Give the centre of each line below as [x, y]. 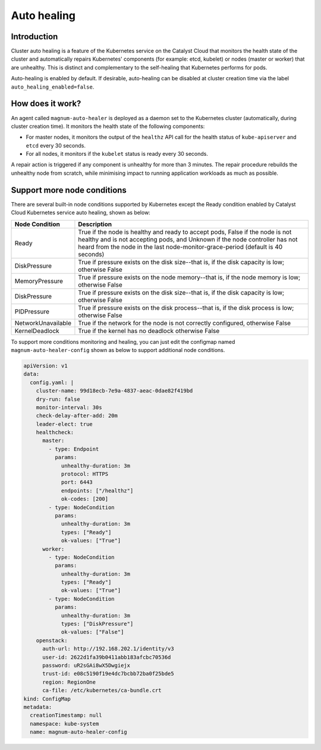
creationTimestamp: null [66, 716]
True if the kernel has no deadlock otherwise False [149, 331]
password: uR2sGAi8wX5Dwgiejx [86, 665]
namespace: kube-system [64, 724]
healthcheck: [55, 432]
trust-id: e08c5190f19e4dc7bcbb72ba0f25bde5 [108, 674]
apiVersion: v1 [45, 365]
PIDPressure [32, 311]
